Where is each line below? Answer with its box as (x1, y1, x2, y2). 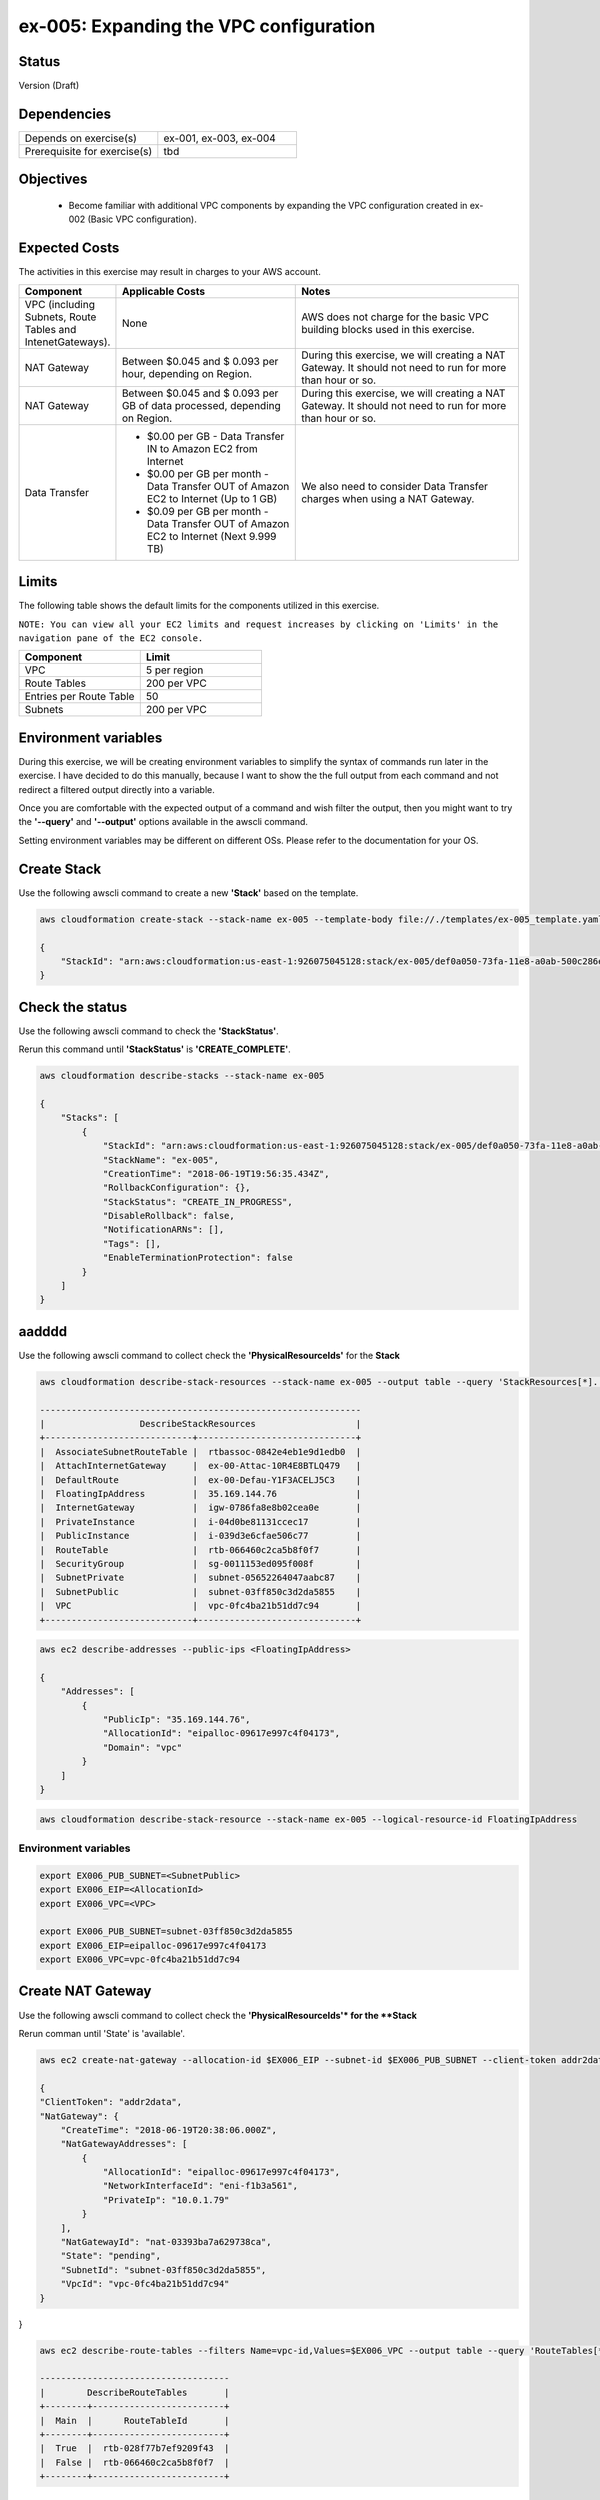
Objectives (18, 171, 88, 188)
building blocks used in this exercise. (301, 322, 475, 336)
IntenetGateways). (24, 335, 111, 349)
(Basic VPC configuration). (87, 213, 197, 225)
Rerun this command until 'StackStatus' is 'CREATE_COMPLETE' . (18, 1043, 292, 1055)
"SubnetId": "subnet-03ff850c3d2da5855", (60, 2264, 267, 2275)
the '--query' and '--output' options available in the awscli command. (18, 816, 309, 828)
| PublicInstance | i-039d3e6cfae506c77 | (39, 1530, 362, 1542)
